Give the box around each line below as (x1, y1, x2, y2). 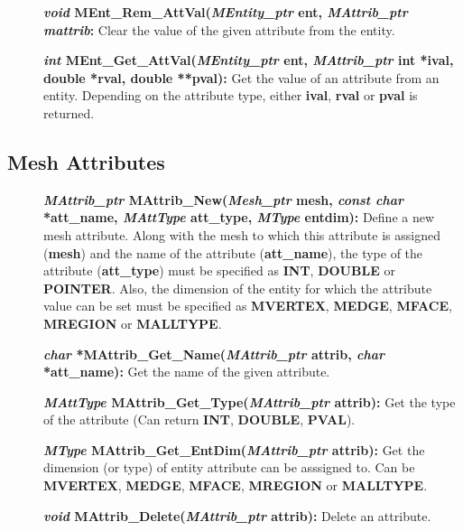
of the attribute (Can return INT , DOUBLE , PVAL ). (43, 410, 356, 429)
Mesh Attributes (7, 147, 165, 175)
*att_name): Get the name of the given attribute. (43, 362, 330, 381)
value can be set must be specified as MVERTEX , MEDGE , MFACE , (43, 296, 452, 315)
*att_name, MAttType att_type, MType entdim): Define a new (43, 208, 435, 227)
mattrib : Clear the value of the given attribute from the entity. (43, 20, 395, 39)
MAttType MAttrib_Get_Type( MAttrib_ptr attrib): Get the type (43, 392, 456, 411)
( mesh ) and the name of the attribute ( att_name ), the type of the (43, 243, 423, 262)
